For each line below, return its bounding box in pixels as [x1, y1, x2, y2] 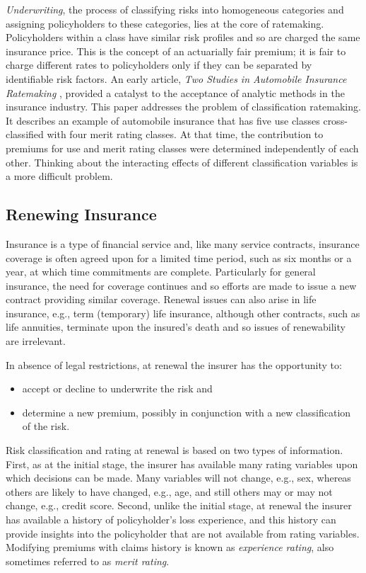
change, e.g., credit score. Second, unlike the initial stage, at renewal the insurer [6, 498, 352, 513]
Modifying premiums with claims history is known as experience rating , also [6, 540, 334, 555]
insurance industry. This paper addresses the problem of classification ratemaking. [6, 99, 361, 114]
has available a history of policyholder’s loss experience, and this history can [6, 512, 336, 527]
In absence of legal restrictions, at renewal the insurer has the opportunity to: [6, 357, 342, 372]
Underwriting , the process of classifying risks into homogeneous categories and [6, 2, 344, 16]
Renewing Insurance [6, 203, 157, 225]
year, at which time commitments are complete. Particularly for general [6, 264, 316, 279]
